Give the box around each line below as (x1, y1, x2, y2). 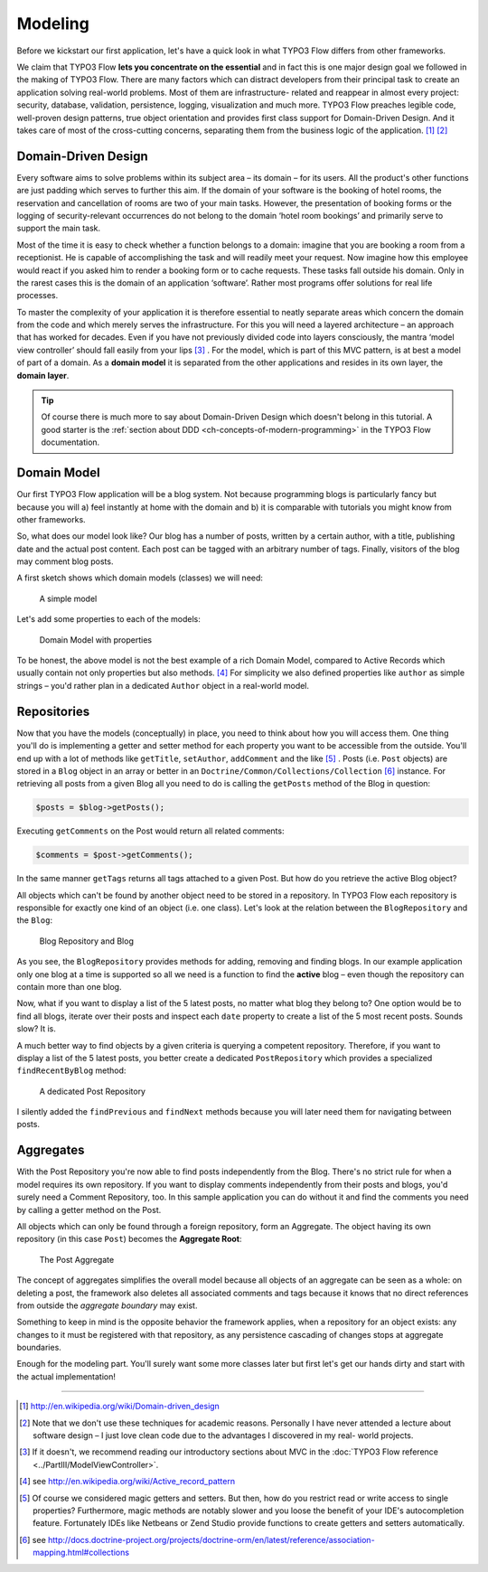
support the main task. (16, 222, 101, 234)
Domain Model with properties (39, 634, 153, 645)
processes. (16, 290, 59, 301)
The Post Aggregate (39, 1254, 115, 1265)
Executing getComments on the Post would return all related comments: (16, 825, 285, 836)
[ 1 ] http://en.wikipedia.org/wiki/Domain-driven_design (19, 1401, 221, 1412)
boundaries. (16, 1342, 62, 1353)
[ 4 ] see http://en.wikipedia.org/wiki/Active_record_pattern (19, 1476, 235, 1487)
